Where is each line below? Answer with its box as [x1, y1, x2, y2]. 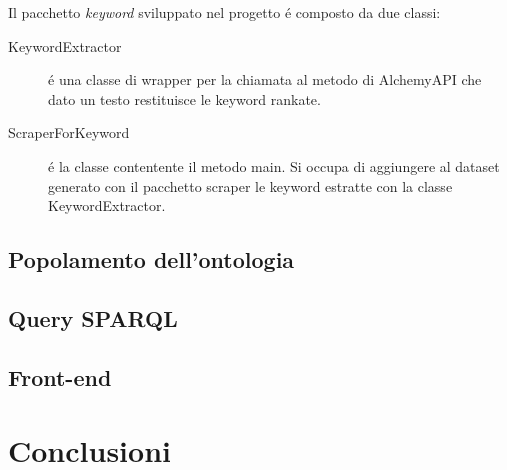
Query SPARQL [8, 302, 178, 333]
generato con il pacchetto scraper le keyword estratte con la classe [48, 175, 453, 196]
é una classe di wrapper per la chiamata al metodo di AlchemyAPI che [48, 69, 482, 90]
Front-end [8, 361, 112, 392]
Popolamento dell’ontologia [8, 244, 295, 275]
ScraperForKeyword [8, 122, 130, 143]
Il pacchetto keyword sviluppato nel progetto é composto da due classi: [8, 2, 441, 22]
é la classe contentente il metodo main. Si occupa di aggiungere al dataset [48, 155, 500, 176]
